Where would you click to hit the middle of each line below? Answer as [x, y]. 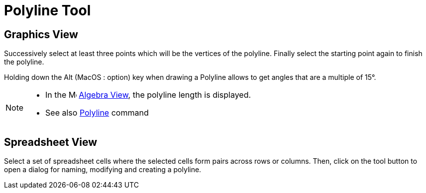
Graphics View [41, 34]
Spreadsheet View [51, 142]
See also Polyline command [97, 113]
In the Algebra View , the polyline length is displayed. [148, 95]
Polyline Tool [48, 10]
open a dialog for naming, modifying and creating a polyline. [103, 170]
